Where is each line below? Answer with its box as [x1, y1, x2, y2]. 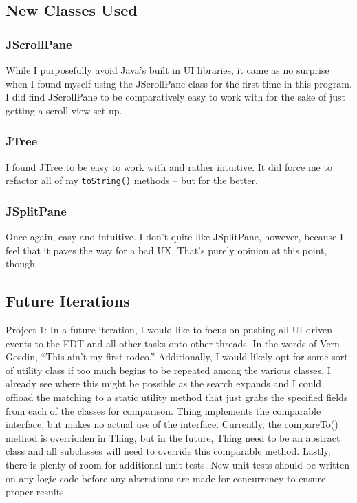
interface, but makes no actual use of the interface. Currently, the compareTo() [6, 417, 338, 431]
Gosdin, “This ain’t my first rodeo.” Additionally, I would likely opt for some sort [6, 349, 348, 364]
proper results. [6, 484, 67, 499]
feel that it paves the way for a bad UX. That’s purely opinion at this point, [6, 243, 327, 257]
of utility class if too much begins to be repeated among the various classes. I [6, 362, 331, 377]
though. [6, 256, 38, 271]
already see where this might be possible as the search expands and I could [6, 376, 322, 391]
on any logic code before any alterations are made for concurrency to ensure [6, 471, 326, 485]
